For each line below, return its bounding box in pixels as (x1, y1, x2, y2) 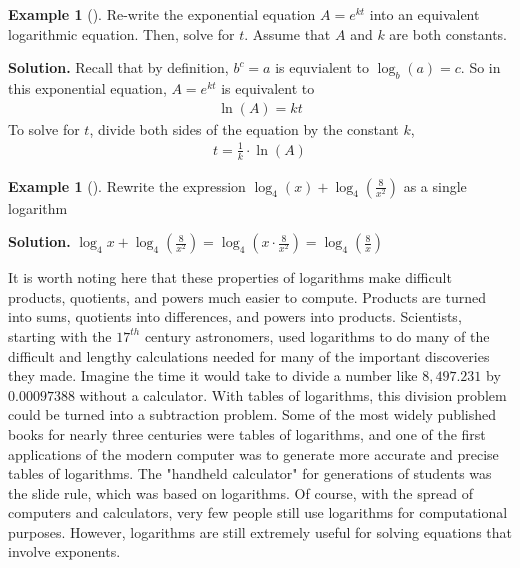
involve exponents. (8, 541, 121, 562)
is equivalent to (221, 77, 315, 98)
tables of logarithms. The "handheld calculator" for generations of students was (8, 463, 492, 484)
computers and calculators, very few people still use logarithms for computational (8, 502, 508, 523)
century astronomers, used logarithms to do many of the (144, 325, 490, 346)
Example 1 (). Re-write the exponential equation (8, 4, 316, 24)
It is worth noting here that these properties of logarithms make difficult (8, 267, 452, 288)
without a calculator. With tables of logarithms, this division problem (79, 384, 507, 405)
